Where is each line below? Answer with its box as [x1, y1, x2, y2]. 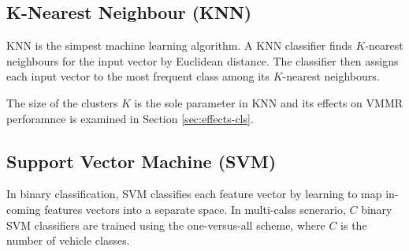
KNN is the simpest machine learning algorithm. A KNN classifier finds [6, 37, 352, 54]
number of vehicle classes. [6, 232, 130, 249]
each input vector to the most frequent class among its [6, 68, 270, 84]
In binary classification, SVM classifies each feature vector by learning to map [6, 185, 382, 202]
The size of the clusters [6, 94, 118, 111]
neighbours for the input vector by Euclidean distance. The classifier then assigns [6, 52, 399, 69]
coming [6, 200, 41, 217]
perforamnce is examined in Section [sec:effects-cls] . [6, 110, 254, 126]
